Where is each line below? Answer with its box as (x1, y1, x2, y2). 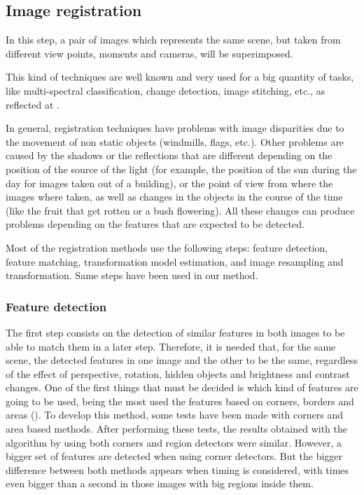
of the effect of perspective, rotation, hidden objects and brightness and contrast (6, 366, 350, 381)
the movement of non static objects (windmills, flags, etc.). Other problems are (6, 134, 344, 149)
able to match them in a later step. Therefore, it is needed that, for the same (6, 339, 336, 353)
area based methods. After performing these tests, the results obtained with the (6, 421, 347, 436)
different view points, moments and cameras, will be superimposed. (6, 46, 293, 60)
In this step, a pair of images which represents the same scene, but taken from (6, 32, 341, 47)
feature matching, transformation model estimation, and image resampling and (6, 254, 344, 269)
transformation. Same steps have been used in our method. (6, 268, 258, 283)
